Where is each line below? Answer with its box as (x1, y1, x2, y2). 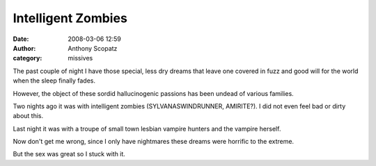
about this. (13, 112, 44, 120)
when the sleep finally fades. (13, 76, 96, 85)
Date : (13, 35, 29, 43)
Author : (13, 44, 36, 52)
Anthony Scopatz (68, 44, 118, 52)
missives (68, 54, 93, 63)
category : (13, 54, 42, 63)
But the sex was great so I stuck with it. (13, 150, 125, 158)
